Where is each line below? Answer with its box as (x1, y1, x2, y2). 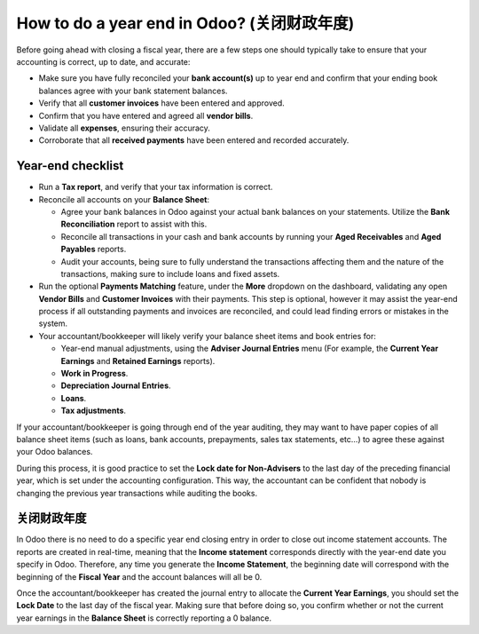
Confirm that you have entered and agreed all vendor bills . (38, 110, 254, 121)
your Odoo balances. (16, 447, 93, 457)
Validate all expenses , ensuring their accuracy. (38, 123, 210, 133)
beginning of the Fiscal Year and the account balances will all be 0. (16, 571, 263, 582)
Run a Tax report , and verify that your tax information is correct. (38, 182, 273, 193)
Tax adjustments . (60, 405, 127, 416)
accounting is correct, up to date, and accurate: (16, 56, 191, 67)
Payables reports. (60, 244, 127, 255)
